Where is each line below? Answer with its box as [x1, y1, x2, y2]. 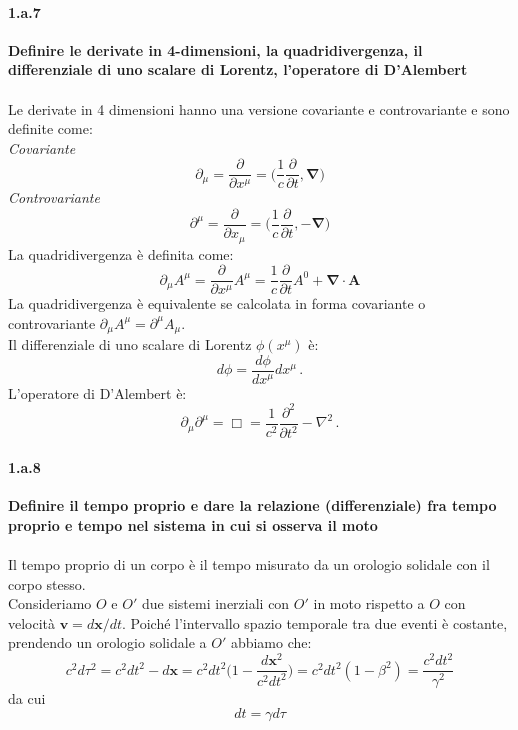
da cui [8, 687, 46, 708]
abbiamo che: [230, 632, 312, 653]
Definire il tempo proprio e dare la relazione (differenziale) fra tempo [8, 495, 497, 516]
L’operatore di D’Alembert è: [8, 382, 187, 403]
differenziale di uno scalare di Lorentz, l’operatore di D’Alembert [8, 59, 468, 80]
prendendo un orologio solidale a [8, 632, 207, 653]
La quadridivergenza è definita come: [8, 243, 234, 264]
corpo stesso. [8, 573, 86, 594]
